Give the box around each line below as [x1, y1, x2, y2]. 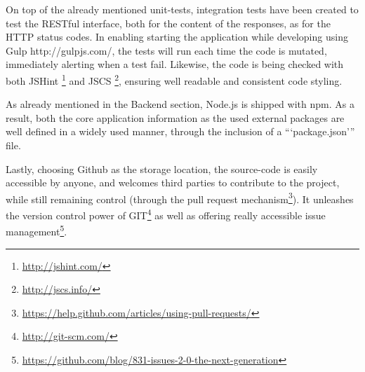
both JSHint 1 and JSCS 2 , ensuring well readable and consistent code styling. [6, 71, 343, 88]
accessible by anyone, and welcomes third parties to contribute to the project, [6, 175, 340, 190]
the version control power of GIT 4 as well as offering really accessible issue [6, 206, 326, 222]
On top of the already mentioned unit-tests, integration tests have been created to [6, 2, 359, 16]
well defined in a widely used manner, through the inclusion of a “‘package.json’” [6, 124, 355, 139]
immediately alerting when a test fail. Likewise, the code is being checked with [6, 57, 344, 71]
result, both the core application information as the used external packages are [6, 110, 345, 125]
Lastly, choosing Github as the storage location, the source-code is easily [6, 161, 318, 176]
